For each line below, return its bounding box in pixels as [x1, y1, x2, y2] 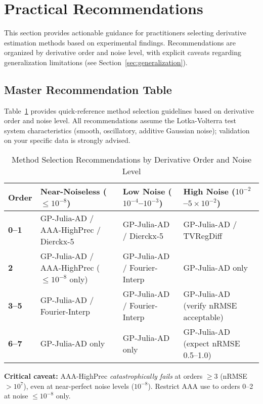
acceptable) [183, 311, 224, 323]
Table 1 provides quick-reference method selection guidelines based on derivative [4, 105, 254, 116]
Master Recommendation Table [4, 81, 172, 97]
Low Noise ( [122, 185, 172, 197]
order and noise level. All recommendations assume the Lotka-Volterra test [4, 115, 236, 126]
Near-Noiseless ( [40, 185, 107, 197]
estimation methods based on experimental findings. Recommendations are [4, 37, 236, 47]
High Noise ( [183, 185, 236, 197]
